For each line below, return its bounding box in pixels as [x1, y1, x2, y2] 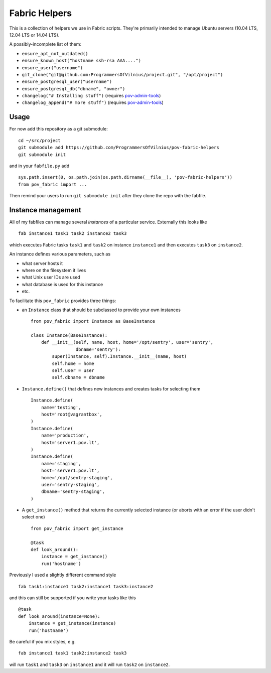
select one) [22, 514, 45, 520]
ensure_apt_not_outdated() [22, 51, 88, 56]
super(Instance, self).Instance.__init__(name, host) [52, 354, 187, 359]
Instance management [9, 206, 81, 214]
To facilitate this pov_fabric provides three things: [9, 298, 116, 304]
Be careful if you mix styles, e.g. [9, 638, 76, 644]
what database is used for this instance [22, 281, 103, 287]
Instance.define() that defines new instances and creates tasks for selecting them [22, 385, 201, 391]
